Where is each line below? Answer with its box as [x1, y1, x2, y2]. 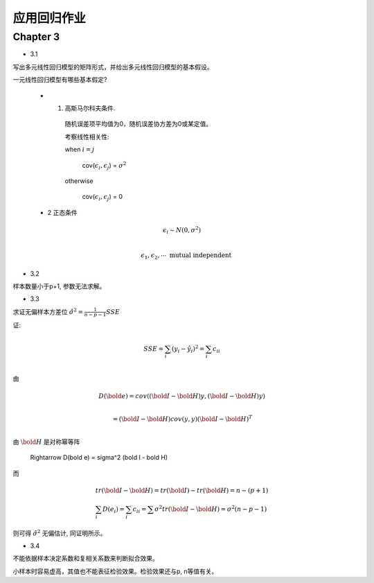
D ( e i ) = [102, 505, 125, 514]
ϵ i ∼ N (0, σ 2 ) [163, 225, 202, 236]
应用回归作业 [12, 10, 87, 26]
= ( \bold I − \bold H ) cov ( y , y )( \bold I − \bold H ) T [112, 414, 253, 423]
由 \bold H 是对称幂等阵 [12, 437, 80, 446]
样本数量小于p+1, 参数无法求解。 [12, 282, 106, 290]
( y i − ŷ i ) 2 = [171, 343, 205, 354]
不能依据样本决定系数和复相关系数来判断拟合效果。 [12, 555, 159, 563]
